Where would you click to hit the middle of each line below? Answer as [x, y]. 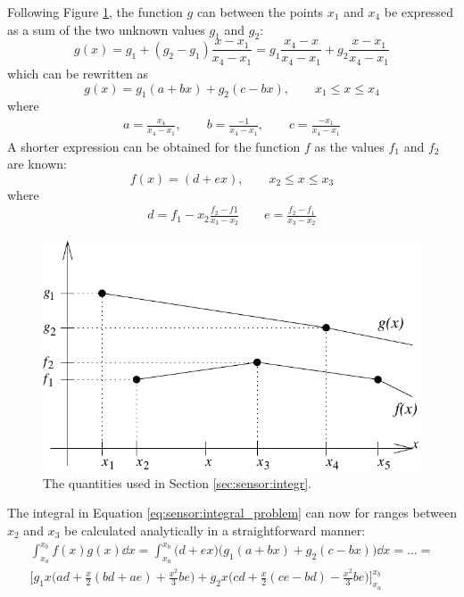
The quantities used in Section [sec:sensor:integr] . [178, 482]
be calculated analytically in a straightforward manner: [215, 531]
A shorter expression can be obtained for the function [154, 146]
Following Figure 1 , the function [95, 12]
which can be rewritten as [78, 73]
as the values [349, 146]
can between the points [260, 12]
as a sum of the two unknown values [106, 29]
